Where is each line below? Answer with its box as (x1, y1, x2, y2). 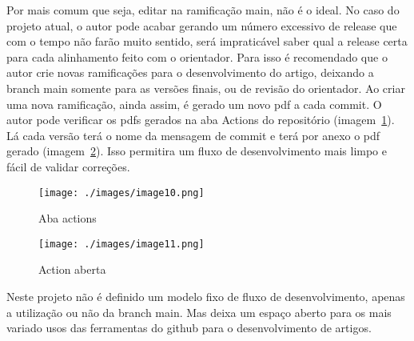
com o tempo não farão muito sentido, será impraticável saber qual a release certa (6, 33, 408, 50)
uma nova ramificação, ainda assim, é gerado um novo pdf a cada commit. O (6, 95, 382, 112)
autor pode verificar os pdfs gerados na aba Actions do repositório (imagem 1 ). (6, 111, 395, 128)
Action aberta (38, 261, 106, 278)
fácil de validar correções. (6, 158, 130, 175)
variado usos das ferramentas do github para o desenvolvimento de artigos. (6, 319, 372, 336)
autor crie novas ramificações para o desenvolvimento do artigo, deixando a (6, 64, 374, 81)
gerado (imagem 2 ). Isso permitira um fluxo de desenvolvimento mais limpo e (6, 142, 388, 159)
